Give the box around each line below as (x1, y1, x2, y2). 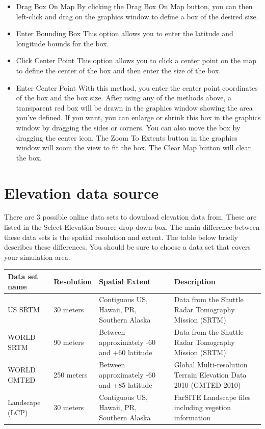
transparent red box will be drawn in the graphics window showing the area (16, 102, 253, 113)
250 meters (54, 369, 88, 380)
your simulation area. (4, 251, 70, 262)
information (174, 412, 210, 422)
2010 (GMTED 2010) (174, 379, 241, 390)
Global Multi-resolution (174, 359, 248, 370)
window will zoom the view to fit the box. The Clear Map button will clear (16, 142, 251, 153)
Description (174, 276, 216, 286)
